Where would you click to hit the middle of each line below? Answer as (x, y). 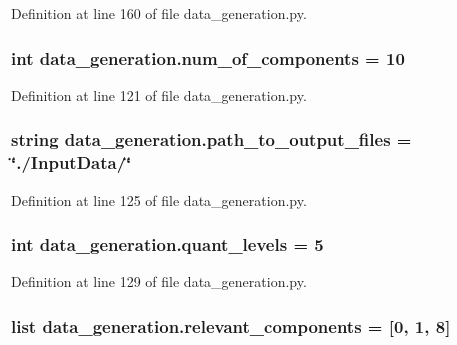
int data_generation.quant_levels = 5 (167, 244)
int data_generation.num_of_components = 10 (208, 57)
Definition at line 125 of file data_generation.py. (159, 199)
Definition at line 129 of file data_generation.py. (159, 281)
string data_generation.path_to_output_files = (211, 139)
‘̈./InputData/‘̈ (71, 162)
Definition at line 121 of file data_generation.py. (159, 94)
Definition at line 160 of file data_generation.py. (159, 13)
